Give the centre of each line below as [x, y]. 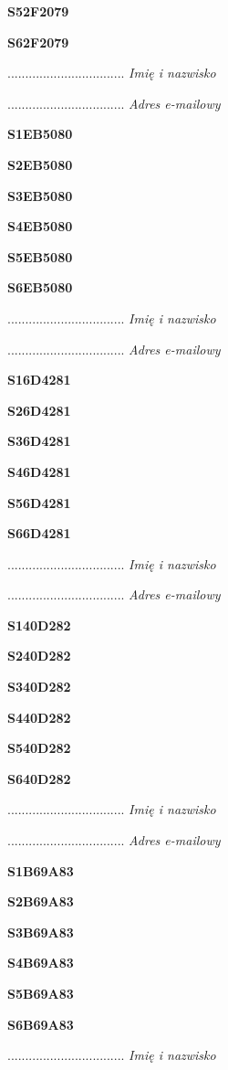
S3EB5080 [40, 195]
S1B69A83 [41, 870]
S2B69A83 [41, 901]
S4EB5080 [40, 226]
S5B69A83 [41, 993]
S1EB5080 [40, 134]
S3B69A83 [41, 932]
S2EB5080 [40, 164]
